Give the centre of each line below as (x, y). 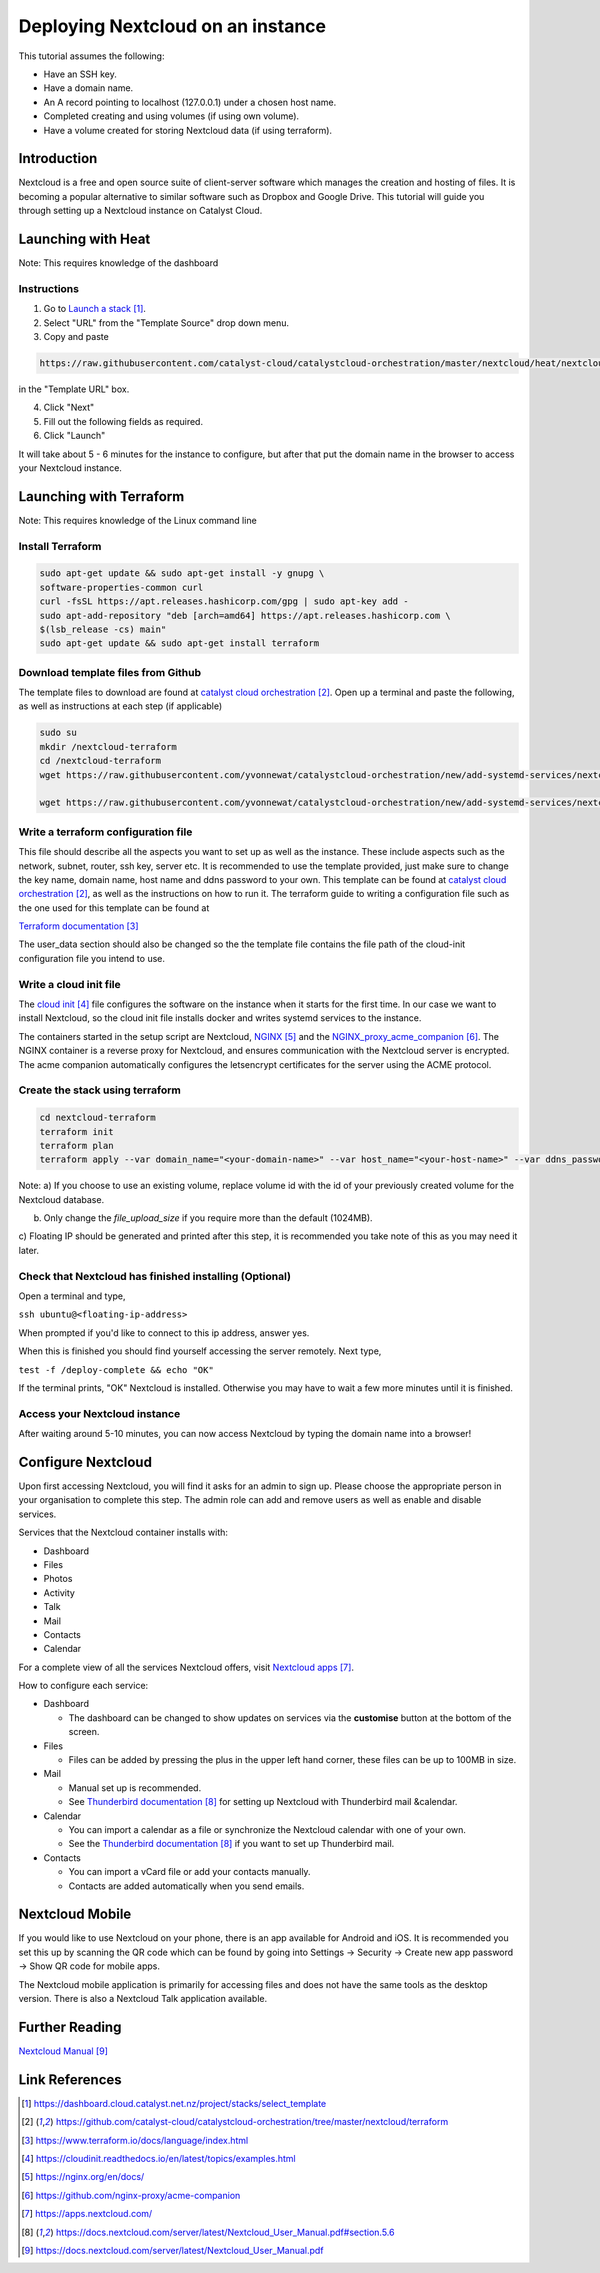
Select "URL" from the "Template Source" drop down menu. (166, 322)
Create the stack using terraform (100, 1090)
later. (29, 1250)
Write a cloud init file (70, 984)
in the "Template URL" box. (74, 389)
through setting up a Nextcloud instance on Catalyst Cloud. (140, 211)
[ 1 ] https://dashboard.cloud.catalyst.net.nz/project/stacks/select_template (174, 2103)
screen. (84, 1732)
